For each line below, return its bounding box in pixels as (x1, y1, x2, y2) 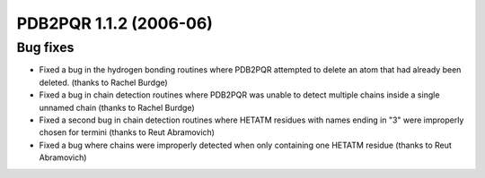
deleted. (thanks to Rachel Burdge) (39, 77, 168, 88)
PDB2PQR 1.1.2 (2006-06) (16, 13, 213, 33)
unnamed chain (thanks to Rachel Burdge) (39, 102, 195, 113)
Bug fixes (16, 39, 75, 55)
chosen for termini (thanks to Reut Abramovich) (39, 127, 216, 138)
